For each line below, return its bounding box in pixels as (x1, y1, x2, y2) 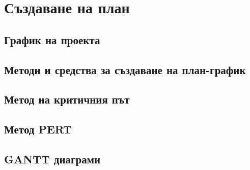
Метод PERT (4, 121, 72, 137)
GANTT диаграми (4, 151, 101, 166)
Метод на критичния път (4, 91, 130, 107)
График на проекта (4, 31, 100, 47)
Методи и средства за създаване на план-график (4, 61, 246, 77)
